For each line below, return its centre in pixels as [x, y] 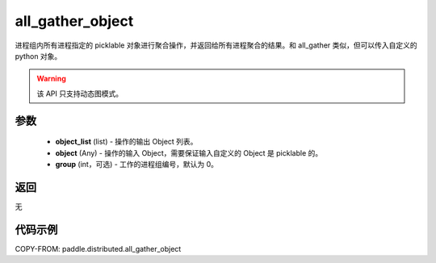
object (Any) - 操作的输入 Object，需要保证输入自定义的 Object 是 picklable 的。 [189, 152]
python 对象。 [38, 56]
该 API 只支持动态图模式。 [80, 94]
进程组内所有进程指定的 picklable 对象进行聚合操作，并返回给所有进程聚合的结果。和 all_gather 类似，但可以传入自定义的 [216, 45]
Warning [51, 79]
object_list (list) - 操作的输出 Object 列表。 [126, 142]
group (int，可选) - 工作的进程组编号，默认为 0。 [136, 164]
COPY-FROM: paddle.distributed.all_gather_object [98, 248]
